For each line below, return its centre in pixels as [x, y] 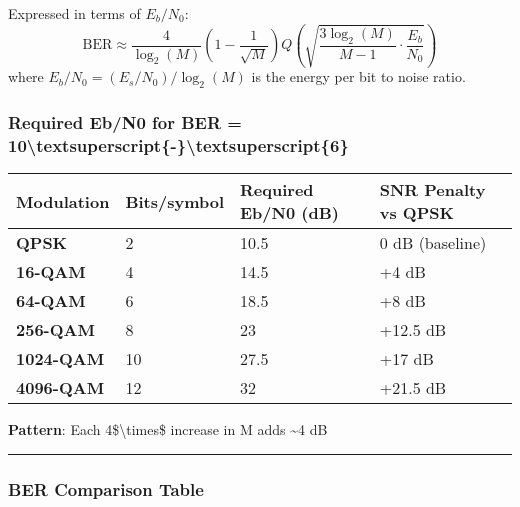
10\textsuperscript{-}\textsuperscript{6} [178, 145]
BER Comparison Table [106, 488]
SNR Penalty [432, 190]
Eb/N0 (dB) [289, 213]
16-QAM [51, 272]
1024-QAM [60, 359]
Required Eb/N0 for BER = [125, 122]
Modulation [63, 201]
